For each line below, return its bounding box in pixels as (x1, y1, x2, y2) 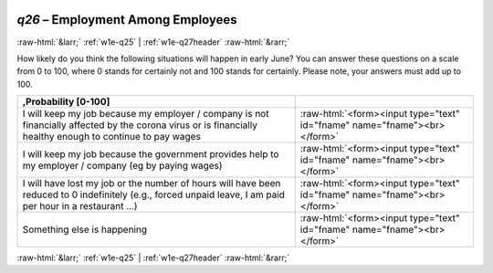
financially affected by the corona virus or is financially (22, 119, 257, 131)
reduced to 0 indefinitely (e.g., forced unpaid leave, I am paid (22, 188, 285, 201)
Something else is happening (22, 224, 148, 236)
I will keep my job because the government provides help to (22, 148, 279, 161)
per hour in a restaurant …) (22, 200, 138, 213)
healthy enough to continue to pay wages (22, 131, 201, 143)
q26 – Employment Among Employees (16, 12, 237, 27)
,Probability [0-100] (22, 96, 110, 109)
